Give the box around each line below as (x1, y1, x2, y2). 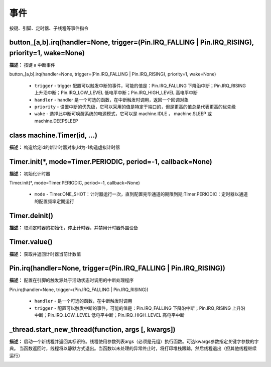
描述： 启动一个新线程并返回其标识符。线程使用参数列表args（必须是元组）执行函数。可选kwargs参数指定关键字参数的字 (9, 338, 259, 344)
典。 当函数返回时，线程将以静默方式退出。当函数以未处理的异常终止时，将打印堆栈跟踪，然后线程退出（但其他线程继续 (9, 345, 257, 351)
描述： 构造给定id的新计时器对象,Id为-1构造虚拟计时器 (9, 144, 120, 150)
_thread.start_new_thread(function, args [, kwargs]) (9, 325, 176, 334)
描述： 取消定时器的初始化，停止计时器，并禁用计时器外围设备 (9, 224, 138, 231)
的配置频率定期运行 (34, 198, 74, 204)
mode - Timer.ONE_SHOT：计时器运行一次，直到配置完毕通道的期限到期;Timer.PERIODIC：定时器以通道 (34, 191, 248, 197)
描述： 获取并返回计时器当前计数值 (9, 251, 81, 257)
